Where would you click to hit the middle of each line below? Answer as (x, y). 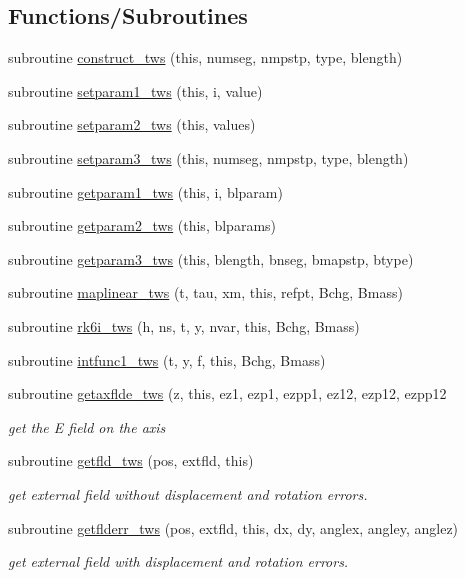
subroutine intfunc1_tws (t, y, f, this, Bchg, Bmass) (167, 359)
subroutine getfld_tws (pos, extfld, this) (131, 460)
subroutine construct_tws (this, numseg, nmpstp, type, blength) (205, 57)
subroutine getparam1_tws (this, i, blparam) (145, 191)
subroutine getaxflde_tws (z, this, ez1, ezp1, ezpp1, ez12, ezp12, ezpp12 (227, 393)
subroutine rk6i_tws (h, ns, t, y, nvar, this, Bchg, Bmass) (184, 325)
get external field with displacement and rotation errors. (178, 561)
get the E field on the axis (87, 426)
